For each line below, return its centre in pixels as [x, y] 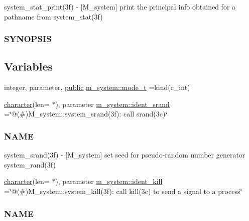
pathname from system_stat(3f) [53, 16]
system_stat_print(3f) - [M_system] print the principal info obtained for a [120, 6]
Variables [29, 66]
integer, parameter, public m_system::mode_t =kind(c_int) [97, 87]
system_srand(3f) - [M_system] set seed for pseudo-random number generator [125, 155]
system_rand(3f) [30, 164]
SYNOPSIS [28, 39]
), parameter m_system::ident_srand [112, 104]
